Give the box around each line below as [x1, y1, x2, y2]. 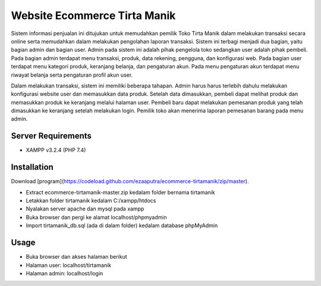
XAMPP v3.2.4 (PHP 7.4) [26, 146, 86, 154]
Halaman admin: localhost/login [26, 269, 103, 276]
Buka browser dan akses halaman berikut [26, 253, 127, 260]
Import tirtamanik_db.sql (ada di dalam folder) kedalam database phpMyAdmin [26, 222, 218, 229]
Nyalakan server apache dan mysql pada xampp [26, 205, 144, 212]
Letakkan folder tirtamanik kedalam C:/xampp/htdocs [26, 197, 156, 205]
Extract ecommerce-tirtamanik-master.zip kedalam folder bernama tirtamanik [26, 188, 215, 196]
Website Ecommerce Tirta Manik [11, 9, 176, 22]
